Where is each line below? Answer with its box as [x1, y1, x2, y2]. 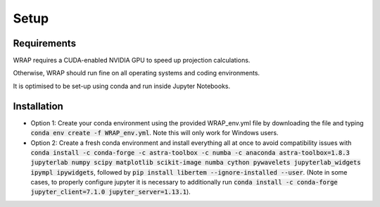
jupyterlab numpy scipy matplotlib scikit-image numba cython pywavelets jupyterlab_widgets [30, 158, 362, 167]
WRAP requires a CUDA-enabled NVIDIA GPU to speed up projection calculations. [13, 56, 251, 65]
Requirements [13, 37, 77, 49]
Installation [13, 100, 63, 112]
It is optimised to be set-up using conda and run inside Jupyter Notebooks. [13, 82, 231, 90]
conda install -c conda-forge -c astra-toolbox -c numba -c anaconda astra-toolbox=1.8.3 [30, 149, 350, 156]
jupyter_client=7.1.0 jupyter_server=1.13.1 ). [30, 187, 191, 196]
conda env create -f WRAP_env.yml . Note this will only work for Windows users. [30, 129, 279, 137]
